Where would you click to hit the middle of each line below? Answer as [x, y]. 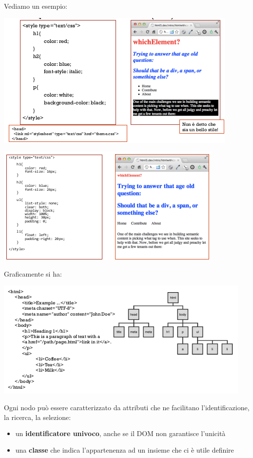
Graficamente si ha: [33, 273]
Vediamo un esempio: [36, 6]
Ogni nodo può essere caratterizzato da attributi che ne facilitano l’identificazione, [127, 407]
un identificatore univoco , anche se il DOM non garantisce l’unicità [120, 433]
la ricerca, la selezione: [38, 417]
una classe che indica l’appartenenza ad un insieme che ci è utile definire [125, 449]
